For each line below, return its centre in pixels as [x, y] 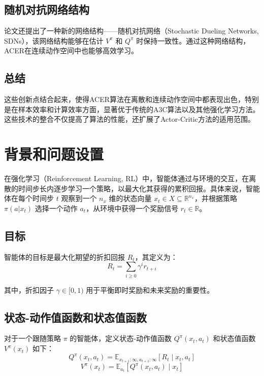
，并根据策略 [216, 198]
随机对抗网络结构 [47, 9]
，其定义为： [156, 257]
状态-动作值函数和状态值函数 [76, 317]
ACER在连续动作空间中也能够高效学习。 [71, 50]
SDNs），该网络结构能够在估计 [54, 40]
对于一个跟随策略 [32, 338]
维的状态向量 [130, 198]
